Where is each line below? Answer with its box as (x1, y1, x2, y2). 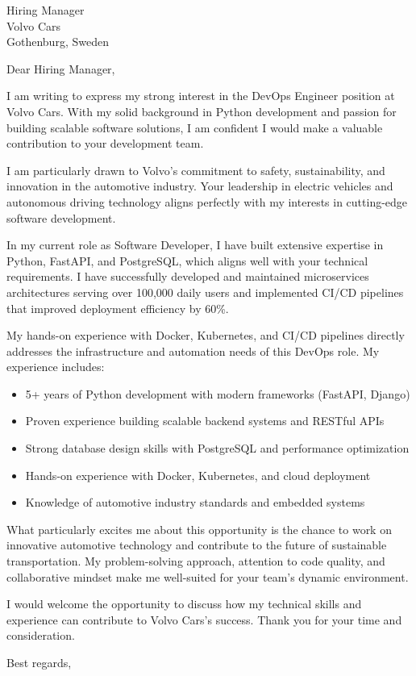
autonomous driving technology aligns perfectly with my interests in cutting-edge (6, 193, 408, 210)
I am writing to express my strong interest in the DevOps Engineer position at (6, 87, 395, 104)
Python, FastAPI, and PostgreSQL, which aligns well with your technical (6, 252, 368, 269)
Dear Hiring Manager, (6, 60, 115, 77)
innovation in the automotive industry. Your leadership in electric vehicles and (6, 177, 393, 194)
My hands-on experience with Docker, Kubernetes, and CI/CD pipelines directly (6, 327, 405, 344)
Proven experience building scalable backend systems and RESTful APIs (25, 412, 385, 429)
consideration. (6, 627, 75, 644)
